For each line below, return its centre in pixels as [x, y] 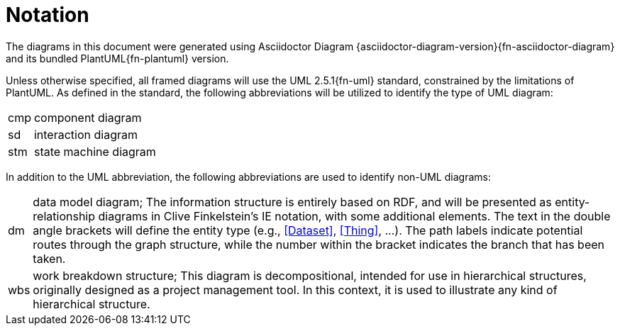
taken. [49, 258]
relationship [64, 216]
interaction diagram [85, 134]
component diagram [88, 117]
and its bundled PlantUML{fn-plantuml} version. [117, 58]
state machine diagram [95, 151]
